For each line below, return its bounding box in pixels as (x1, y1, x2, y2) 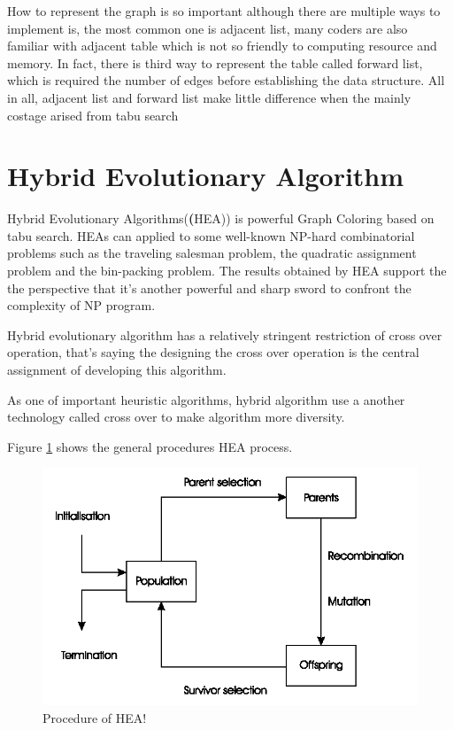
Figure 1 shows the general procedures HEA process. (7, 437, 293, 455)
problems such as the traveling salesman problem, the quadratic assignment (7, 244, 417, 262)
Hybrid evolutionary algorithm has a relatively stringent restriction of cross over (7, 325, 442, 344)
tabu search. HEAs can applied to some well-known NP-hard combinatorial (7, 226, 415, 245)
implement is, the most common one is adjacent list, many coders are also (7, 19, 408, 37)
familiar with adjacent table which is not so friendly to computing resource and (7, 36, 437, 55)
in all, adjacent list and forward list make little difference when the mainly (7, 88, 412, 106)
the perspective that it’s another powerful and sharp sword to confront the (7, 278, 412, 297)
